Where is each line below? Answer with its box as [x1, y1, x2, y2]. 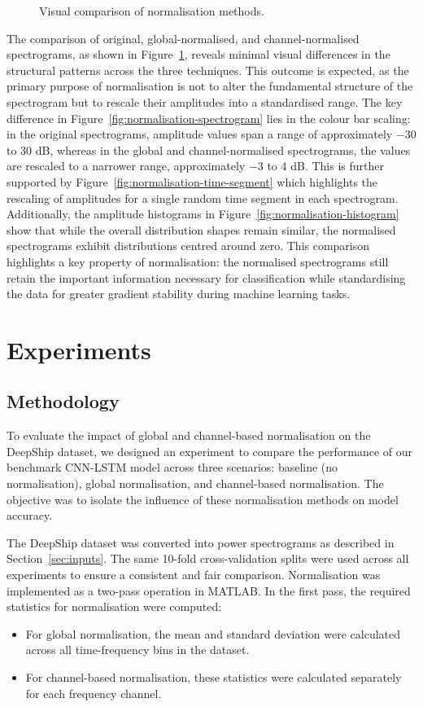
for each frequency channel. [25, 684, 162, 701]
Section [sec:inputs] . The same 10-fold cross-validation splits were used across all [7, 550, 409, 567]
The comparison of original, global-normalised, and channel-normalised [7, 29, 360, 46]
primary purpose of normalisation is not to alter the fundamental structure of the [7, 77, 413, 94]
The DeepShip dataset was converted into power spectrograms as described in [7, 534, 395, 551]
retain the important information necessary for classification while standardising [7, 269, 406, 286]
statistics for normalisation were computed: [7, 598, 222, 615]
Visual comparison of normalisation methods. [39, 2, 264, 19]
